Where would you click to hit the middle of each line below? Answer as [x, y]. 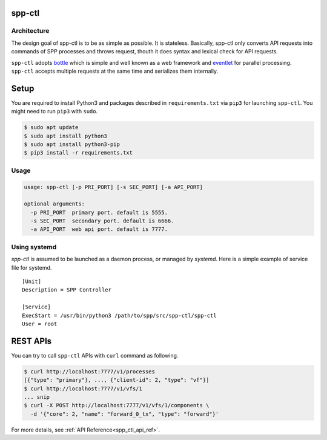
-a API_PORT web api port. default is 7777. [99, 229]
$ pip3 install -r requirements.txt [78, 153]
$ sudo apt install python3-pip [72, 145]
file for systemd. [31, 267]
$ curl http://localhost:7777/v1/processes [90, 372]
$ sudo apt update [51, 128]
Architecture [30, 31]
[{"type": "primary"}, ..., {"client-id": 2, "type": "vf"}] [117, 380]
